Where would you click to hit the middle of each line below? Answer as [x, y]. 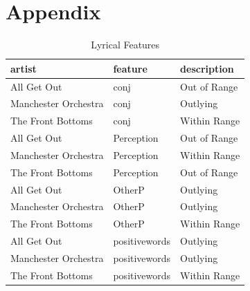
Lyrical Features [125, 45]
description [207, 68]
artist [24, 68]
